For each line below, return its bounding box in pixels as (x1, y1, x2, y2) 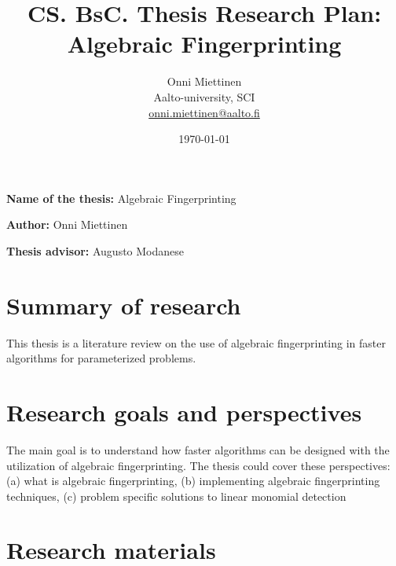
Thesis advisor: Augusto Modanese (6, 242, 185, 259)
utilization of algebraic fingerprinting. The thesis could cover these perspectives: (6, 457, 390, 473)
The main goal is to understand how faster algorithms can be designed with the (6, 441, 390, 458)
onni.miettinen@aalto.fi (148, 104, 260, 120)
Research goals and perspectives (6, 395, 362, 428)
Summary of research (6, 289, 241, 321)
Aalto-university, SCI (153, 88, 255, 105)
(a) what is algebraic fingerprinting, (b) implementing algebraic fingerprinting (6, 472, 380, 489)
